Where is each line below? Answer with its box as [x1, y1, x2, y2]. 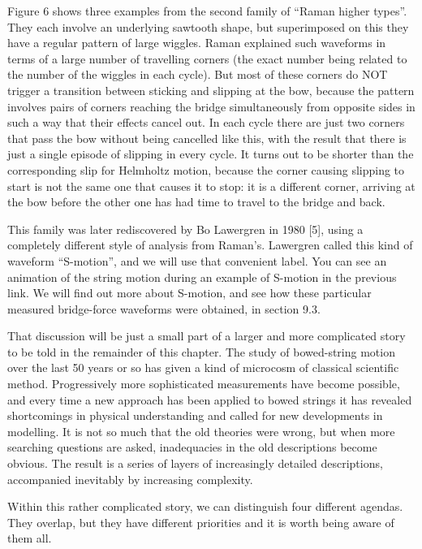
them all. [7, 530, 52, 547]
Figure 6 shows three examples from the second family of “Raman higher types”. [7, 2, 407, 19]
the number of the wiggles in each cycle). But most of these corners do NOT [7, 66, 388, 83]
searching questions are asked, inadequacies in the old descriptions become [7, 439, 377, 456]
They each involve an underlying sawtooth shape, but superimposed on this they [7, 18, 409, 35]
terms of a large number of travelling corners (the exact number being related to [7, 50, 407, 67]
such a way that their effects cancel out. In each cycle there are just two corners [7, 114, 405, 131]
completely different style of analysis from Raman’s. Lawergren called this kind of [7, 236, 413, 253]
